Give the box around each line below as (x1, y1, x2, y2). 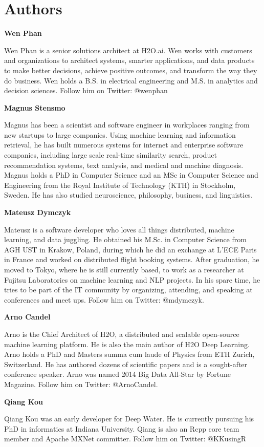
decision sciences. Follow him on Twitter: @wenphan (4, 85, 168, 96)
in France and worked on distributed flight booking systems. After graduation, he (4, 254, 259, 265)
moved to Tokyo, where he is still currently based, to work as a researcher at (4, 264, 244, 274)
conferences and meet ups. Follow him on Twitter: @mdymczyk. (4, 294, 204, 305)
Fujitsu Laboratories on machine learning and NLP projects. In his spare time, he (4, 274, 260, 285)
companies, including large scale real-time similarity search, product (4, 150, 217, 160)
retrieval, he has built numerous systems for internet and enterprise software (4, 139, 244, 150)
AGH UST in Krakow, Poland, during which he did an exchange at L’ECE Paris (4, 244, 257, 254)
